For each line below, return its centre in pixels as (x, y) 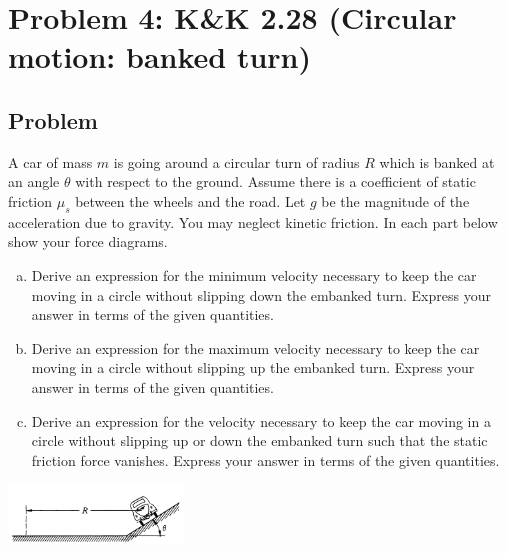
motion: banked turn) (160, 56)
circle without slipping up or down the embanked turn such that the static (259, 440)
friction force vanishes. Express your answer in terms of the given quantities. (265, 459)
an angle (34, 181)
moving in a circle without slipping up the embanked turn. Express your (253, 367)
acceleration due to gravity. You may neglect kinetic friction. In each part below (253, 221)
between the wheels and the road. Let (190, 200)
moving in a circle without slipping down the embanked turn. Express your (261, 294)
